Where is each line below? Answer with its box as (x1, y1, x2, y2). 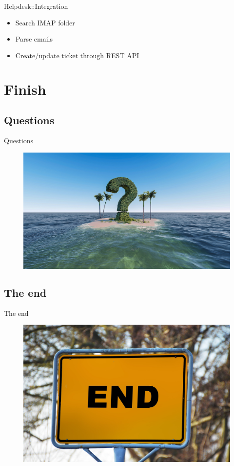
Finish (4, 79, 46, 99)
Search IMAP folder (15, 17, 75, 27)
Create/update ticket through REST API (15, 50, 139, 60)
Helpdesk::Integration (4, 1, 68, 11)
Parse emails (15, 34, 53, 44)
